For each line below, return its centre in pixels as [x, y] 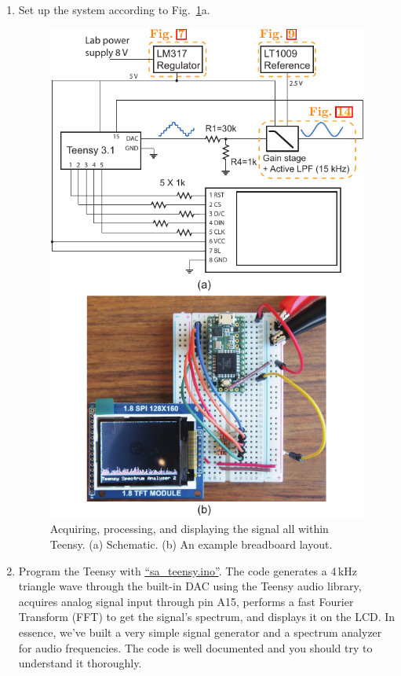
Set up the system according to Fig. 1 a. [114, 9]
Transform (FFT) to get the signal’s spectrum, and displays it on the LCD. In [207, 617]
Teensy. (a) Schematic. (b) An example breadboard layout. [191, 544]
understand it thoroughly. [80, 663]
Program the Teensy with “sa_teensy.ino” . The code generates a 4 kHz [188, 570]
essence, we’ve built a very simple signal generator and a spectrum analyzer [200, 632]
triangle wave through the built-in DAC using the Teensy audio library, [190, 586]
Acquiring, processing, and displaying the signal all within [189, 529]
